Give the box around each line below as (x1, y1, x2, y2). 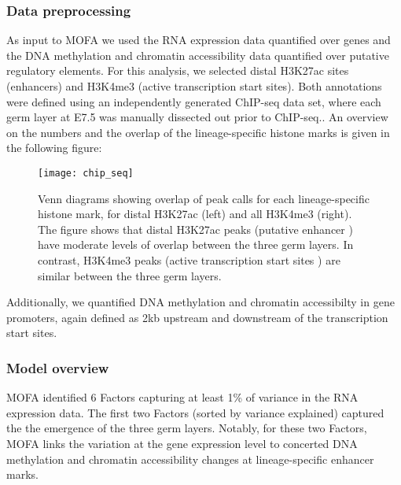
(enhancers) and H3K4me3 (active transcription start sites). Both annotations (6, 78, 382, 94)
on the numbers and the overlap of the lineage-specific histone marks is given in (6, 124, 390, 140)
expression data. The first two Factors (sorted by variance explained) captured (6, 404, 384, 420)
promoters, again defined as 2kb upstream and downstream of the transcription (6, 309, 388, 325)
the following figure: (6, 139, 102, 156)
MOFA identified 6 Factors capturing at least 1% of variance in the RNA (6, 389, 359, 405)
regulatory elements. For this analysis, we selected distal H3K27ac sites (6, 62, 349, 79)
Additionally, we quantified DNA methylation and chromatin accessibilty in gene (6, 294, 395, 310)
